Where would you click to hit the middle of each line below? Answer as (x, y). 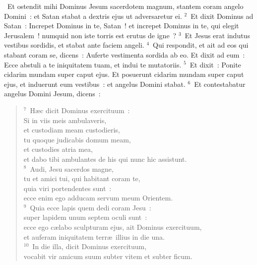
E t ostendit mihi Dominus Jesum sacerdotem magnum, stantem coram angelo (126, 6)
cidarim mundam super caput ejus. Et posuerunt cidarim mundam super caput (124, 74)
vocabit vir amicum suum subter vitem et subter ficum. (108, 256)
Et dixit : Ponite (215, 64)
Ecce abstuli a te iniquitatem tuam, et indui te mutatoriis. (93, 64)
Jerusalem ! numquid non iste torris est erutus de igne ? (90, 35)
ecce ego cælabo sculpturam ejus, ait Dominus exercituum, (113, 227)
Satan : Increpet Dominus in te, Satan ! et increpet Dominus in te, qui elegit (122, 26)
